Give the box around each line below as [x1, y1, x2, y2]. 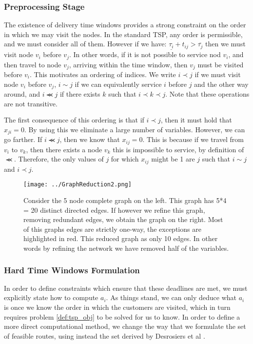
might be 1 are [151, 154, 195, 164]
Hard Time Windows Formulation [4, 263, 140, 276]
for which [111, 154, 139, 164]
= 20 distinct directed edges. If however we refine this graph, [23, 204, 205, 215]
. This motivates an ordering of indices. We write [30, 69, 176, 79]
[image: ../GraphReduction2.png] [23, 181, 132, 188]
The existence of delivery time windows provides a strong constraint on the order [4, 20, 246, 30]
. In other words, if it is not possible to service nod [69, 49, 221, 60]
